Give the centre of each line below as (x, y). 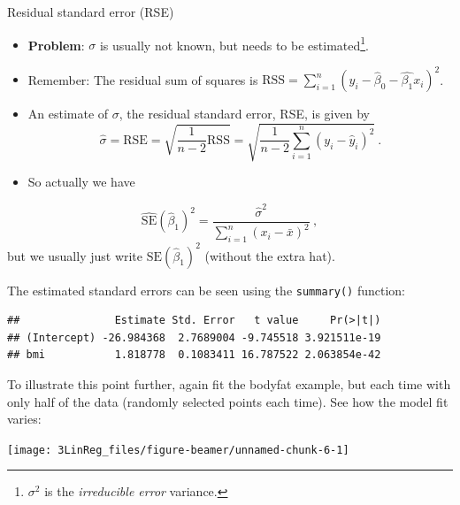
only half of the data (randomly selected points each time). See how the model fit (228, 401)
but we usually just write (75, 255)
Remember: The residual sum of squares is (143, 79)
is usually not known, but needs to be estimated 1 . (234, 43)
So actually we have (81, 182)
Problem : (56, 45)
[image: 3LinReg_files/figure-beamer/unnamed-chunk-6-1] (178, 450)
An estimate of (68, 114)
